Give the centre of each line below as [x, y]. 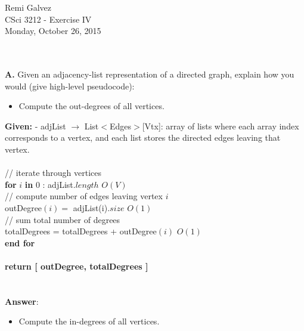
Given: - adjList [35, 126]
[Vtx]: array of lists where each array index [221, 126]
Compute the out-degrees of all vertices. [91, 106]
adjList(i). [91, 207]
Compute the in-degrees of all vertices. [89, 321]
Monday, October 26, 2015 [53, 31]
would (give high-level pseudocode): [70, 86]
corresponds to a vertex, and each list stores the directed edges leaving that [143, 137]
